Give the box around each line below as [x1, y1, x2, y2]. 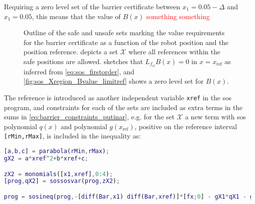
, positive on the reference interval [134, 121, 237, 131]
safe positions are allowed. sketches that [24, 56, 143, 66]
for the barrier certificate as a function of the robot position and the [24, 37, 229, 47]
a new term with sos [185, 112, 246, 122]
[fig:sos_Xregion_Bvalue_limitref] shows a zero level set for [24, 76, 204, 86]
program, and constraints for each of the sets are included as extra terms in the [4, 102, 243, 112]
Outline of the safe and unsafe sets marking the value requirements [24, 27, 225, 38]
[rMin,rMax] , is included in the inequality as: [4, 131, 141, 141]
